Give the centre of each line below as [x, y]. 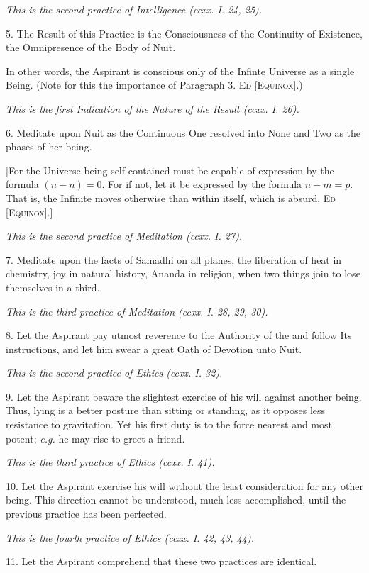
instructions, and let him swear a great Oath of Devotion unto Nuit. [154, 349]
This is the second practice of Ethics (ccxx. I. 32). [114, 373]
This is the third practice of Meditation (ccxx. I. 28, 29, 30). [137, 311]
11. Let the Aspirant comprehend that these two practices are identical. [161, 561]
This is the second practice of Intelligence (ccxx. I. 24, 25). [134, 9]
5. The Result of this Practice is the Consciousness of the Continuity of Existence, [184, 33]
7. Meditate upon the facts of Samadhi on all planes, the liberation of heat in [174, 259]
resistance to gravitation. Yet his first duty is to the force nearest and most [169, 424]
